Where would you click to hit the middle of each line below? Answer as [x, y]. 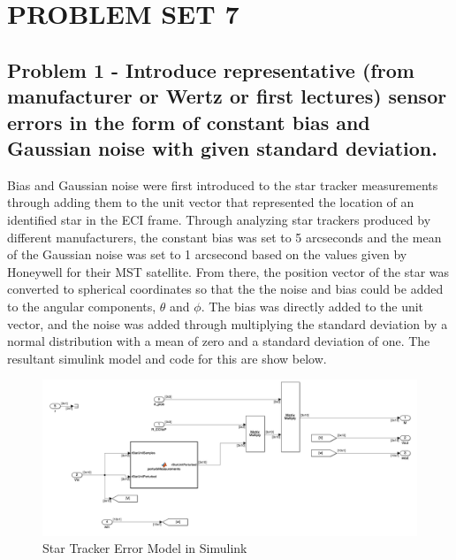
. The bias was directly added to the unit [312, 306]
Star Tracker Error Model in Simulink [145, 548]
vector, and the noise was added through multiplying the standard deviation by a [228, 323]
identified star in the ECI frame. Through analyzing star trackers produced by [219, 219]
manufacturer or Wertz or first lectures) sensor [227, 96]
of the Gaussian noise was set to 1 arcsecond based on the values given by [207, 254]
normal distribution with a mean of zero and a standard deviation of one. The [219, 341]
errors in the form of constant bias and [189, 122]
